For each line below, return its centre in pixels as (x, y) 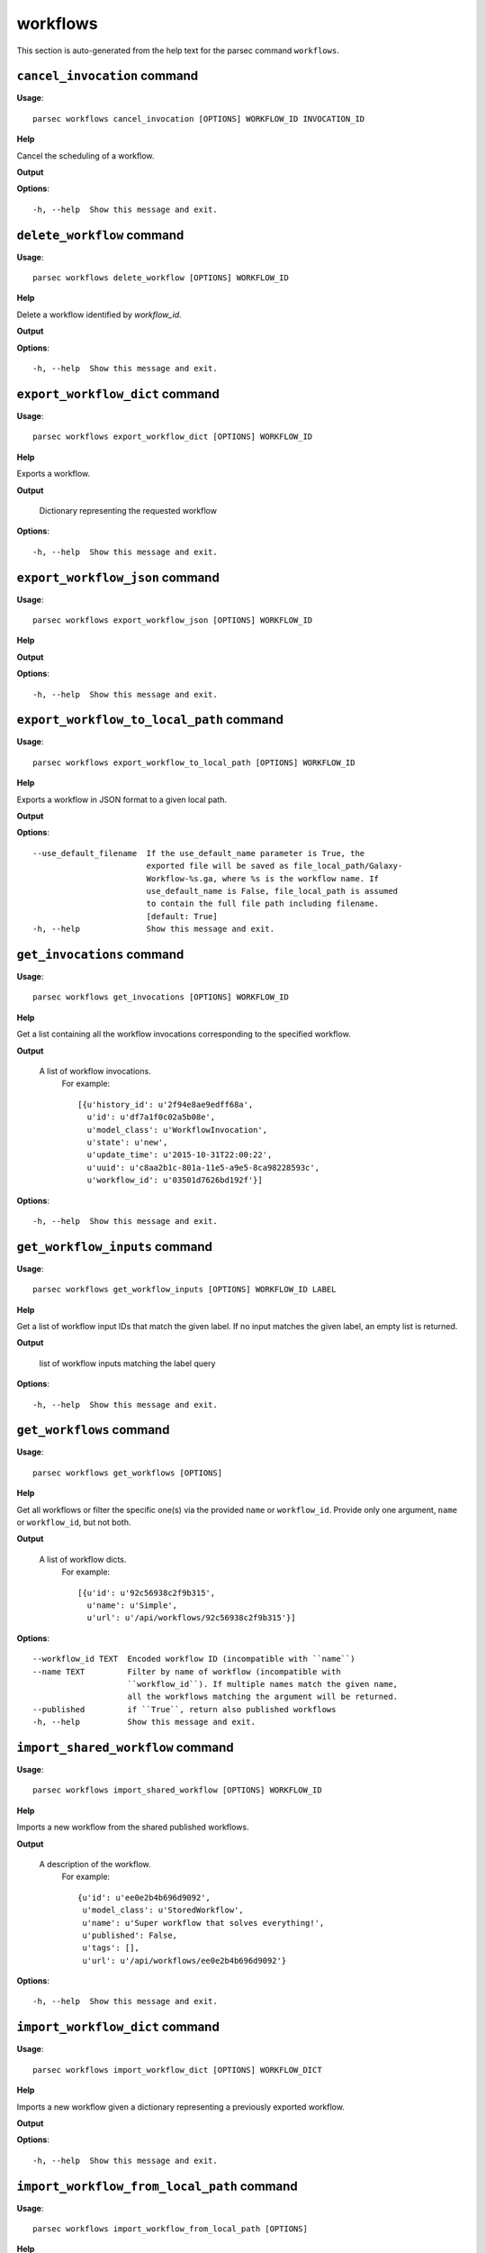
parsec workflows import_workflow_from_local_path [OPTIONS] (170, 2229)
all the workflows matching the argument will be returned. (263, 1697)
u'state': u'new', (127, 1142)
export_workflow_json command (118, 577)
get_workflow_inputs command (115, 1247)
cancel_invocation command (107, 76)
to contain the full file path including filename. (263, 904)
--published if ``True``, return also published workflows (184, 1709)
